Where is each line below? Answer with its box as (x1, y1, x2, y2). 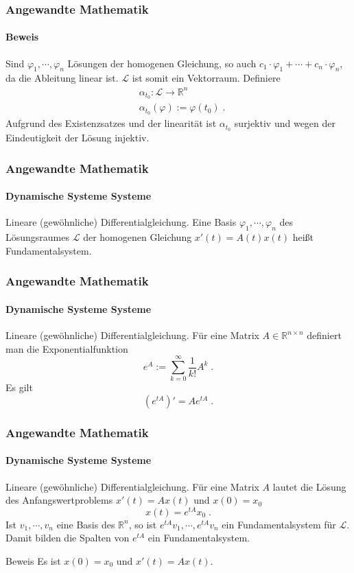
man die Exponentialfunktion (5, 341, 128, 355)
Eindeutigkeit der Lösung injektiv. (5, 130, 150, 145)
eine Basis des (56, 517, 115, 531)
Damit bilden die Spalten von (5, 530, 130, 545)
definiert (307, 328, 342, 342)
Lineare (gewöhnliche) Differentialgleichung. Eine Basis (5, 215, 237, 229)
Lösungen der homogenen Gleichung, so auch (67, 56, 257, 70)
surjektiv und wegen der (234, 116, 336, 130)
